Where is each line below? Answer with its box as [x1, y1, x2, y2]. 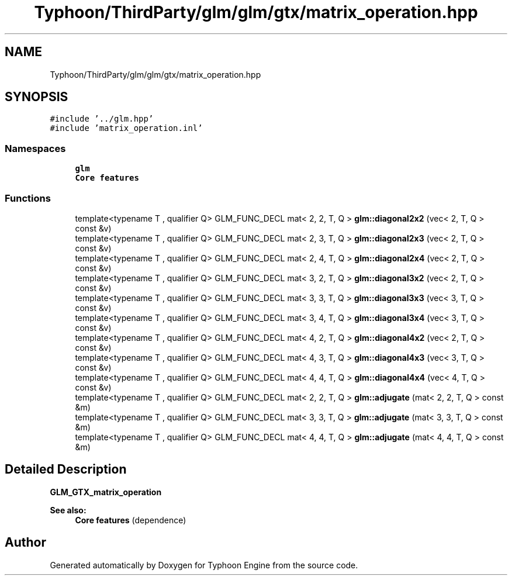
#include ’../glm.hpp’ [50, 114, 154, 124]
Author [5, 535, 46, 550]
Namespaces [5, 142, 66, 154]
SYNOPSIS [5, 89, 68, 105]
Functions [5, 192, 51, 204]
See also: [50, 505, 87, 515]
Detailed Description [5, 462, 127, 477]
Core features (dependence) [75, 515, 186, 525]
